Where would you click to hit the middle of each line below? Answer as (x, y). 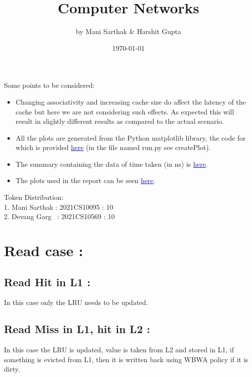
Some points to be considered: (49, 85)
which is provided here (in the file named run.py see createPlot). (113, 147)
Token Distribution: (34, 197)
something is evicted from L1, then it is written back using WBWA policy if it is (126, 359)
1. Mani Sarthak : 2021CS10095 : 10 (59, 207)
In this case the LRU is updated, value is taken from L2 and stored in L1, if (119, 350)
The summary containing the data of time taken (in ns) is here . (112, 164)
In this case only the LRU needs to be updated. (76, 302)
